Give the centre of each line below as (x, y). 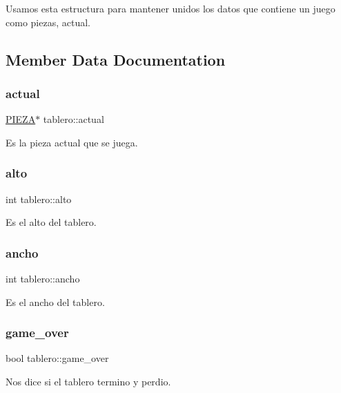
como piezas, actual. (48, 22)
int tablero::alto (39, 199)
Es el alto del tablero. (51, 222)
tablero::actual (74, 119)
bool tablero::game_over (57, 358)
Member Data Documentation (116, 59)
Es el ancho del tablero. (55, 301)
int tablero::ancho (43, 278)
